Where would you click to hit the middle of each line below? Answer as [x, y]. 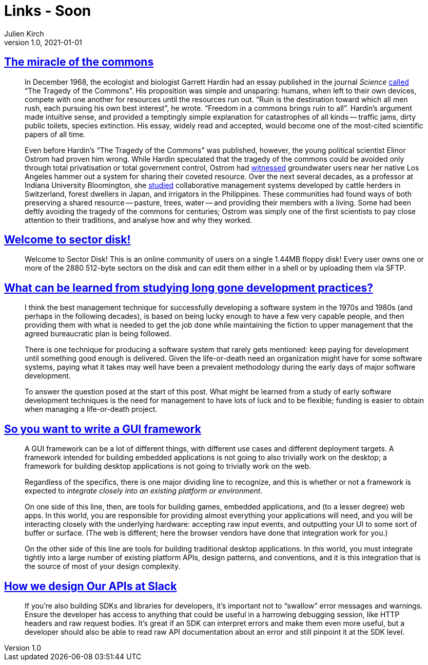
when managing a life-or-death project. [91, 409]
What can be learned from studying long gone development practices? [189, 288]
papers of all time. [55, 134]
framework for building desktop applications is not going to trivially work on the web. [168, 466]
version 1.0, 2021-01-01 [43, 42]
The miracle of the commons [79, 62]
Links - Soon [48, 11]
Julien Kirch [24, 33]
